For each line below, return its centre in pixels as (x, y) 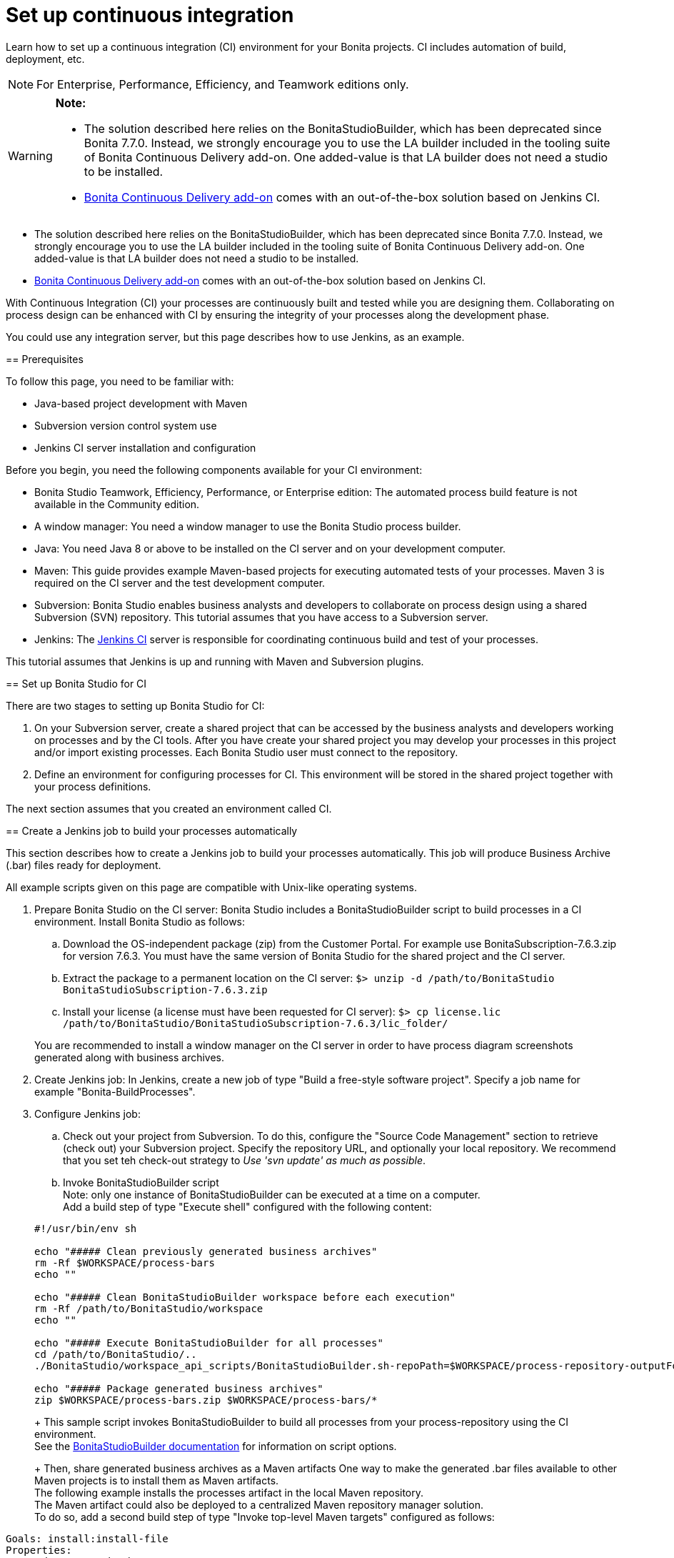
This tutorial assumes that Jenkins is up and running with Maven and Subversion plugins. (215, 661)
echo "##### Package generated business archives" (179, 1388)
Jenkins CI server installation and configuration (145, 447)
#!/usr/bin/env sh (86, 1228)
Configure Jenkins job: (87, 1113)
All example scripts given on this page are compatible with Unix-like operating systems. (211, 887)
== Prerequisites (45, 359)
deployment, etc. (45, 59)
